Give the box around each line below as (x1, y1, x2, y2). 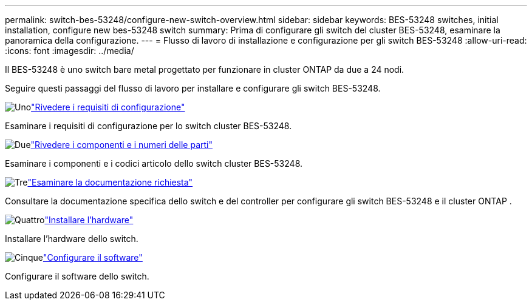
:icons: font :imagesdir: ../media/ (5, 45, 134, 56)
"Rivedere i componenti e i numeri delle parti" (30, 139, 213, 150)
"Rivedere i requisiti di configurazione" (31, 102, 185, 112)
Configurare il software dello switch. (5, 271, 149, 281)
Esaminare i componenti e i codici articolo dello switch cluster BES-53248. (5, 158, 303, 169)
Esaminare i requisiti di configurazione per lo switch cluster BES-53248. (5, 121, 292, 131)
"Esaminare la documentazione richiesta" (27, 177, 193, 187)
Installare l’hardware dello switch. (5, 233, 138, 244)
